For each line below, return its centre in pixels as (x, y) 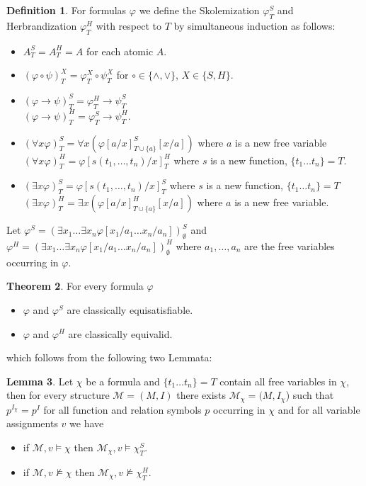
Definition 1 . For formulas (67, 10)
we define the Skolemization (199, 10)
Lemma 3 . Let (40, 381)
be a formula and (123, 381)
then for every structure (58, 395)
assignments (32, 423)
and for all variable (319, 409)
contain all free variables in (278, 381)
